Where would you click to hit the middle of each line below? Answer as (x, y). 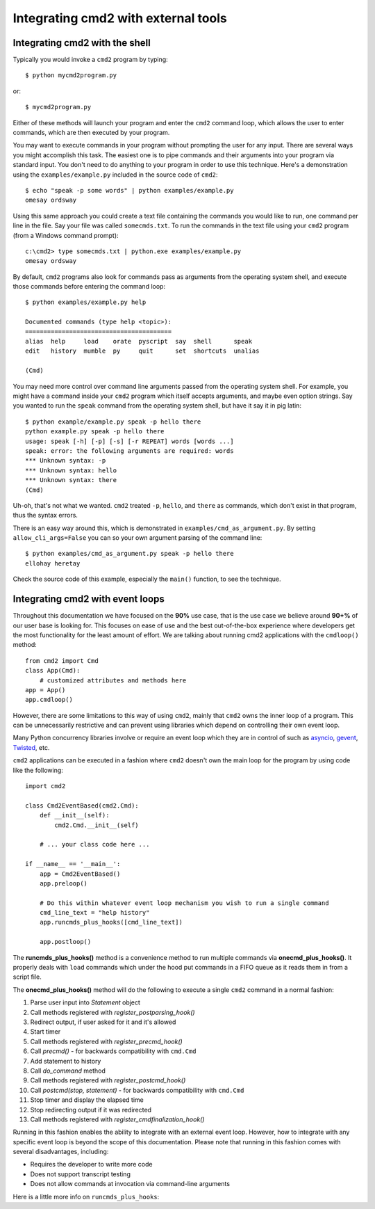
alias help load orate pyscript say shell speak (139, 342)
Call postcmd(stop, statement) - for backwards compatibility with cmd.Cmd (137, 1090)
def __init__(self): (74, 815)
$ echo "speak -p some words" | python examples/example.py (130, 190)
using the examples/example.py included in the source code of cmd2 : (115, 175)
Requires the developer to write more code (91, 1164)
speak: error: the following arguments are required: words (130, 451)
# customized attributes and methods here (113, 680)
